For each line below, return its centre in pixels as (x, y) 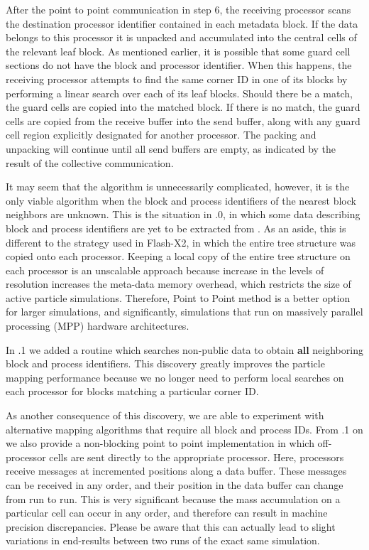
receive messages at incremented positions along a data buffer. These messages (176, 471)
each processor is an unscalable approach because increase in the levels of (165, 270)
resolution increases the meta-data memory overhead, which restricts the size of (178, 284)
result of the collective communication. (90, 162)
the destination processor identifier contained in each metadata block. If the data (182, 23)
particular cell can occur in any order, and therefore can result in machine (167, 513)
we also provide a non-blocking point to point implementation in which (160, 443)
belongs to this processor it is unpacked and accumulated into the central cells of (181, 37)
